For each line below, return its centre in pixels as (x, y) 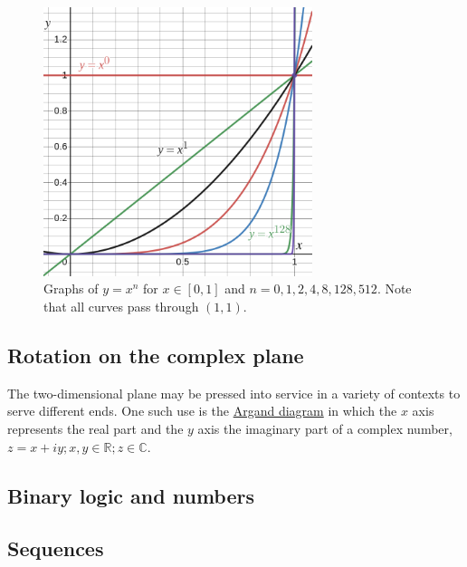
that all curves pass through (121, 306)
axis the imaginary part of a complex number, (325, 428)
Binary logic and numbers (131, 495)
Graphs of (71, 288)
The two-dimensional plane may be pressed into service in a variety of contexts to (234, 393)
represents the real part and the (95, 428)
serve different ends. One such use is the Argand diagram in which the (202, 411)
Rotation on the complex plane (156, 355)
